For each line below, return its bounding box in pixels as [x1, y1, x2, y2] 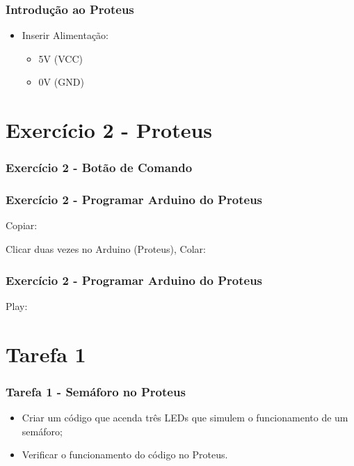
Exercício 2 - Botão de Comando [6, 159, 193, 176]
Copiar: [6, 218, 38, 233]
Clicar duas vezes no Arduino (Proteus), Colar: [6, 242, 206, 256]
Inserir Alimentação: [22, 28, 109, 42]
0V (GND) [38, 75, 84, 89]
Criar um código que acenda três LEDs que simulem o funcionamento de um [22, 410, 348, 425]
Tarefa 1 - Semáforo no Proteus [6, 382, 186, 400]
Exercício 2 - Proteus [6, 116, 213, 144]
